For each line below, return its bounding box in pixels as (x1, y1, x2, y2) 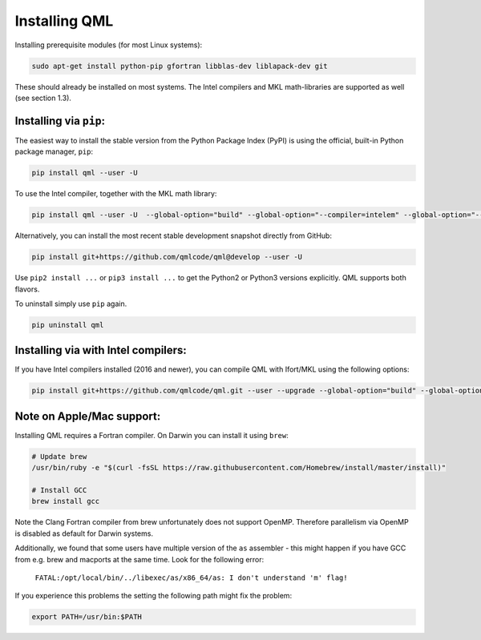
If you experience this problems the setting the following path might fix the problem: (14, 591, 293, 601)
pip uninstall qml (31, 320, 104, 329)
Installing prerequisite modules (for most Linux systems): (14, 40, 203, 50)
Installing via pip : (14, 114, 106, 127)
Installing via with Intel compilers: (14, 344, 188, 357)
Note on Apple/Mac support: (14, 409, 161, 423)
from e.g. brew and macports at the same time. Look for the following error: (14, 554, 265, 564)
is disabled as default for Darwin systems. (14, 529, 154, 538)
